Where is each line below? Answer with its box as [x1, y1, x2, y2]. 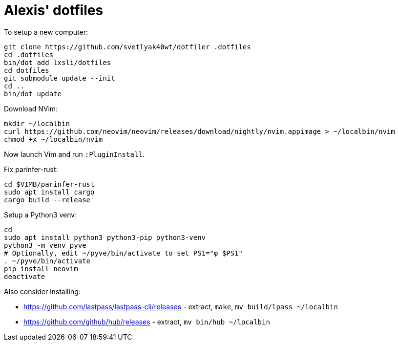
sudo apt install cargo [4, 188, 95, 196]
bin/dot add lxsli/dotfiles [4, 58, 111, 66]
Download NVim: [4, 104, 58, 113]
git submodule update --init [4, 74, 115, 82]
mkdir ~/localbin [4, 119, 70, 128]
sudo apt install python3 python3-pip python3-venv [4, 233, 206, 241]
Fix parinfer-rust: [4, 165, 58, 173]
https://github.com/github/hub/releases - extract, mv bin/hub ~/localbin [23, 317, 270, 326]
